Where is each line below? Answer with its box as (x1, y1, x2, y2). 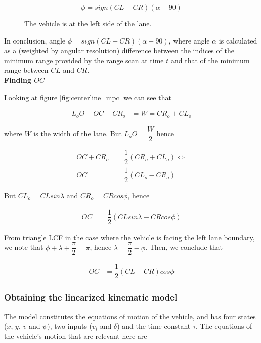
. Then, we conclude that (145, 242, 223, 252)
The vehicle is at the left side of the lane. (24, 18, 152, 28)
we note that (4, 242, 43, 252)
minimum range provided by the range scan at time (4, 55, 164, 65)
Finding (4, 74, 31, 85)
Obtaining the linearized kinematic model (4, 291, 178, 304)
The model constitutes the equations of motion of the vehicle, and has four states (4, 311, 256, 321)
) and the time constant (117, 321, 191, 331)
